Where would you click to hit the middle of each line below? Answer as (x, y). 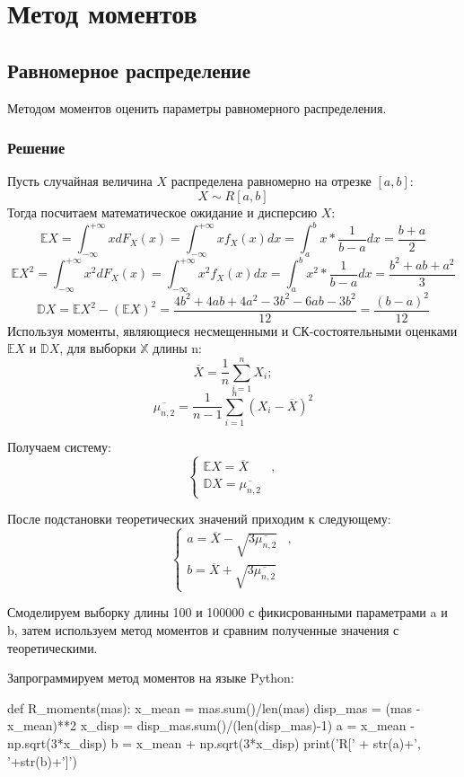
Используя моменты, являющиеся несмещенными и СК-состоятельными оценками (232, 330)
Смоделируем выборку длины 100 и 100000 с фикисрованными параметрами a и (228, 612)
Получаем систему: (59, 447)
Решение (36, 148)
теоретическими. (53, 647)
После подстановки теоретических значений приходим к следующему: (199, 519)
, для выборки (98, 348)
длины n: (178, 348)
